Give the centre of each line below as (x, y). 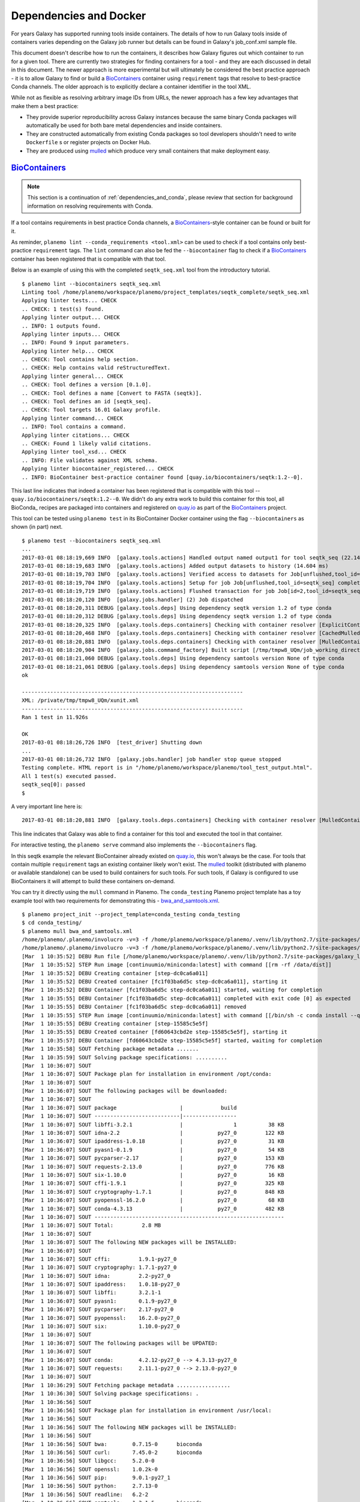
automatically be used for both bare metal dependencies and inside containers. (124, 126)
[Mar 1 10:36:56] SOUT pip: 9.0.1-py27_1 (96, 1478)
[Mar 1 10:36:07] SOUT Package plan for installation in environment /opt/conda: (147, 1074)
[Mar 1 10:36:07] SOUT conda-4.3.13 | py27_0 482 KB (153, 1209)
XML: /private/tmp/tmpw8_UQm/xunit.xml (80, 701)
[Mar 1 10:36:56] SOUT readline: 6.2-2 (85, 1494)
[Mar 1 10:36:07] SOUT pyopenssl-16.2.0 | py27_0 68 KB (153, 1200)
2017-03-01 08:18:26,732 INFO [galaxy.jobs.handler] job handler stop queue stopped (151, 759)
